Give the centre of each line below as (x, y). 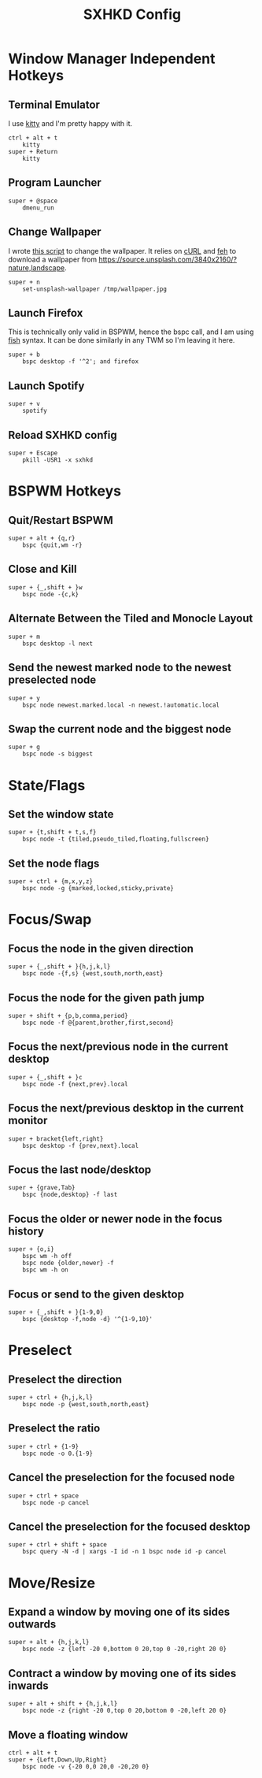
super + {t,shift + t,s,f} (52, 833)
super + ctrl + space (44, 1496)
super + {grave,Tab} (42, 1188)
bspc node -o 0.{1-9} (57, 1453)
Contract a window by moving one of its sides (122, 1673)
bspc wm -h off (47, 1256)
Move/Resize (52, 1583)
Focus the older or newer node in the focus (115, 1219)
